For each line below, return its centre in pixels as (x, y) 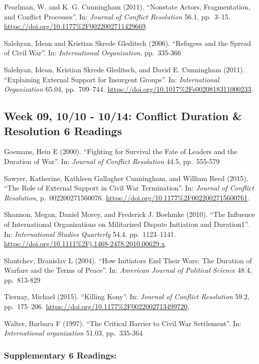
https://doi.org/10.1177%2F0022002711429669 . (76, 26)
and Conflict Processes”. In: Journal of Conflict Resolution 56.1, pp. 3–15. (117, 16)
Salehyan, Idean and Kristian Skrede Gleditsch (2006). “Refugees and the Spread (128, 43)
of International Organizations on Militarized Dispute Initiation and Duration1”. (127, 224)
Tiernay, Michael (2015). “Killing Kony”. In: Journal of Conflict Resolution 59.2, (127, 296)
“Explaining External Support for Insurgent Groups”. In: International (112, 79)
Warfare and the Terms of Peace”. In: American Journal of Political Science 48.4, (128, 270)
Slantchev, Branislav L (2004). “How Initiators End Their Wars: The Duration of (128, 260)
